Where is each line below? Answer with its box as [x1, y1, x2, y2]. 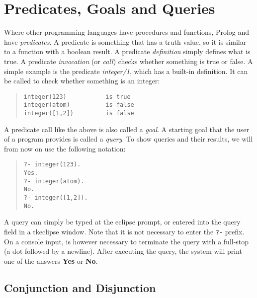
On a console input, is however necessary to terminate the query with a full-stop [4, 236, 249, 246]
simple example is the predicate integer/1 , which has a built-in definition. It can [4, 66, 248, 76]
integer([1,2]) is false [23, 110, 134, 117]
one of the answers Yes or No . [4, 255, 98, 266]
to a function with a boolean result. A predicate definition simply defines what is [4, 46, 251, 57]
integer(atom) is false [23, 101, 134, 109]
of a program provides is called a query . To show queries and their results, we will [4, 134, 253, 144]
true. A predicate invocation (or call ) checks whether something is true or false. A [4, 56, 253, 66]
